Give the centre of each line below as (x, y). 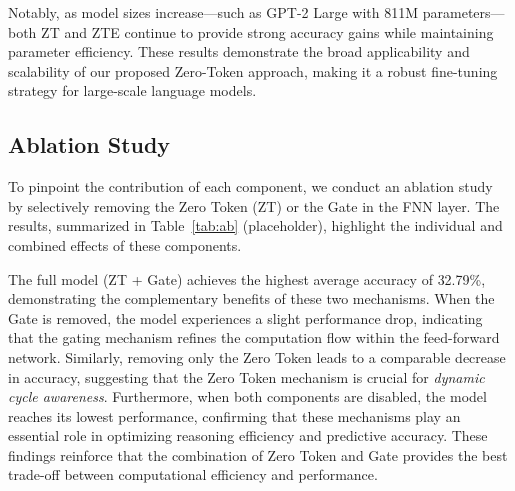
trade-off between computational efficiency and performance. (193, 474)
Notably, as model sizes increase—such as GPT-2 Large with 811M (213, 12)
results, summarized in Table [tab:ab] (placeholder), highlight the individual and (255, 225)
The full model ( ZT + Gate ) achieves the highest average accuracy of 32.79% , (247, 278)
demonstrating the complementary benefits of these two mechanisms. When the (251, 298)
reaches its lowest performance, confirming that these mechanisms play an (234, 415)
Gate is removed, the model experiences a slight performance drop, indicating (245, 317)
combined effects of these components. (125, 244)
